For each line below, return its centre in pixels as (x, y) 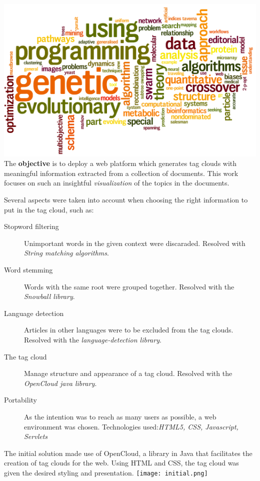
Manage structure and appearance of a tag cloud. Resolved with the (128, 373)
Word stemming (28, 269)
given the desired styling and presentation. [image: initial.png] (106, 472)
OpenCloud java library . (60, 383)
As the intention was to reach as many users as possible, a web (120, 416)
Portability (20, 400)
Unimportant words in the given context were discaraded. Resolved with (135, 243)
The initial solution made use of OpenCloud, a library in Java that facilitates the (128, 453)
